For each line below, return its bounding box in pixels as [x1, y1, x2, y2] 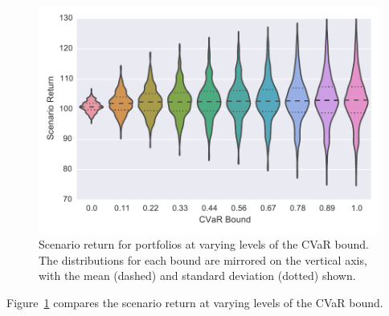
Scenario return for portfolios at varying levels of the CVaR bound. [39, 236, 369, 253]
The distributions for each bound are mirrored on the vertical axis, [39, 251, 367, 268]
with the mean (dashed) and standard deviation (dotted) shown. [39, 267, 356, 284]
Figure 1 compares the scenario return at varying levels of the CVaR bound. [6, 294, 383, 311]
